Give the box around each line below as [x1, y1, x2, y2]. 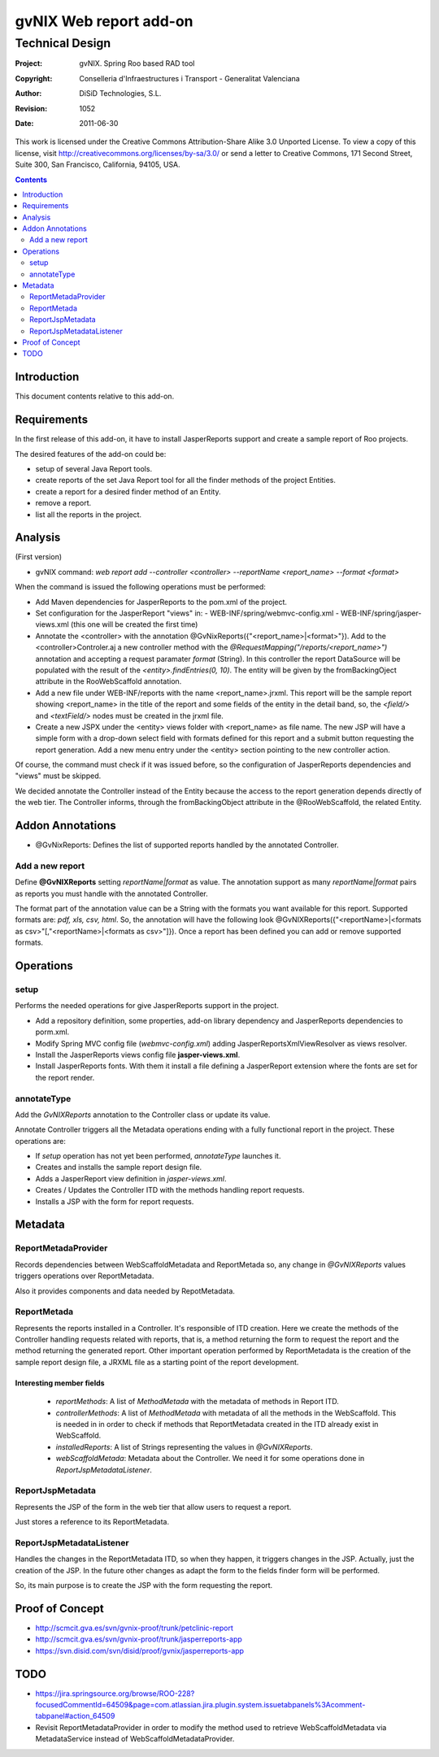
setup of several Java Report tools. [35, 463, 153, 473]
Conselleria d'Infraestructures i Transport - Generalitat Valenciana [79, 73, 300, 83]
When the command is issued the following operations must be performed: [15, 582, 266, 592]
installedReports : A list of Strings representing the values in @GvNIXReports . [55, 1442, 313, 1451]
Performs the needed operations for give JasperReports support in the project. [15, 1001, 280, 1011]
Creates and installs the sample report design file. [35, 1163, 202, 1172]
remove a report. [35, 498, 92, 508]
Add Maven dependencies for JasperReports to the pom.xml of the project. [35, 597, 288, 607]
